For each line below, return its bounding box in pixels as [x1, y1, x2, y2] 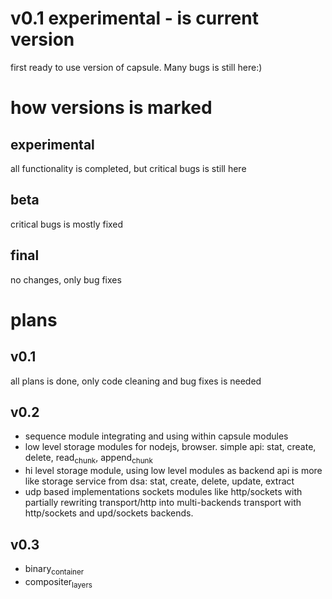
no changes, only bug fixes [10, 273, 122, 286]
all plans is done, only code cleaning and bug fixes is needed [10, 375, 262, 387]
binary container [24, 562, 85, 577]
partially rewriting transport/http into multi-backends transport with [24, 497, 302, 509]
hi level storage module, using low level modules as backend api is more [24, 465, 323, 477]
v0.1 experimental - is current [10, 7, 259, 30]
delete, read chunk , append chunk [24, 452, 153, 466]
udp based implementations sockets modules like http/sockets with [24, 486, 303, 498]
